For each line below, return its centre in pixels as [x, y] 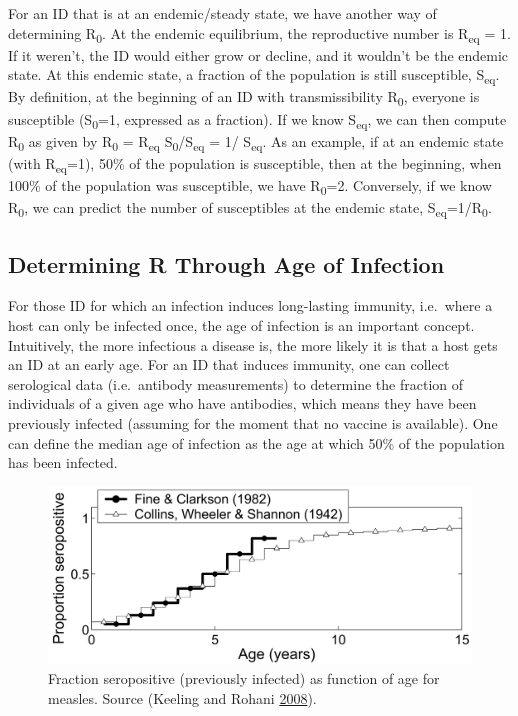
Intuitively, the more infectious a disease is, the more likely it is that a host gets [253, 344]
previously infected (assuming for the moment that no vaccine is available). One [253, 422]
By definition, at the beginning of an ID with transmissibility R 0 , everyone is [244, 98]
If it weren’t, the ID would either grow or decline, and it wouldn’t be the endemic [258, 54]
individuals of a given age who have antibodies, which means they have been [242, 403]
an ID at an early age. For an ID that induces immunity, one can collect [229, 364]
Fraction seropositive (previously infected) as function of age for [244, 677]
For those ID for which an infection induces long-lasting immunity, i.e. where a [250, 305]
